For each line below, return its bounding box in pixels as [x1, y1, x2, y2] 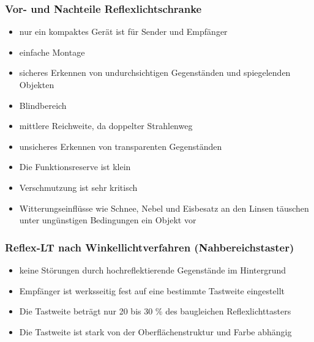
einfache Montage [19, 45, 85, 58]
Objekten [19, 78, 54, 91]
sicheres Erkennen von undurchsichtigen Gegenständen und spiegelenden [19, 66, 291, 79]
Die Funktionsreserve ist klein [19, 160, 131, 173]
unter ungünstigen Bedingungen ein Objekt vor [19, 214, 196, 226]
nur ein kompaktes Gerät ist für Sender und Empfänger [19, 25, 228, 38]
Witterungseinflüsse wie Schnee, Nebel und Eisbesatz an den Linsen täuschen [19, 201, 309, 214]
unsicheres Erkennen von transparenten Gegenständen [19, 139, 222, 152]
